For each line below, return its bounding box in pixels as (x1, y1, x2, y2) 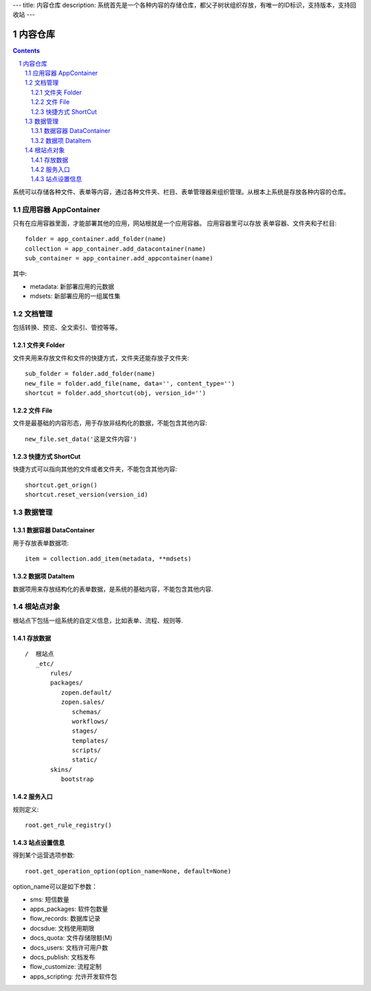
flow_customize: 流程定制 (30, 963, 102, 971)
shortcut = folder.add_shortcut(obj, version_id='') (25, 389, 206, 397)
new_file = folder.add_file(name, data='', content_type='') (25, 379, 235, 387)
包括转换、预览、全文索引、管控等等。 (12, 324, 122, 332)
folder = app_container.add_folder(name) (25, 235, 166, 243)
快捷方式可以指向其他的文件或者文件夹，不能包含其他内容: (12, 465, 178, 473)
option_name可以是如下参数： (12, 882, 98, 891)
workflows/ (71, 717, 109, 725)
